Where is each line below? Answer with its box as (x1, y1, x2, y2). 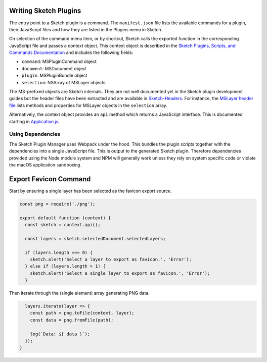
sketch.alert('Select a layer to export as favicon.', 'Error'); (30, 257, 192, 262)
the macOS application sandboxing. (9, 161, 82, 168)
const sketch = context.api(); (25, 222, 101, 227)
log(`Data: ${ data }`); (30, 331, 90, 337)
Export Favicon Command (9, 175, 91, 183)
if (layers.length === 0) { (25, 250, 93, 255)
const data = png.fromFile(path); (30, 317, 114, 323)
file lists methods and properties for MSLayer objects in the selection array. (9, 102, 168, 108)
